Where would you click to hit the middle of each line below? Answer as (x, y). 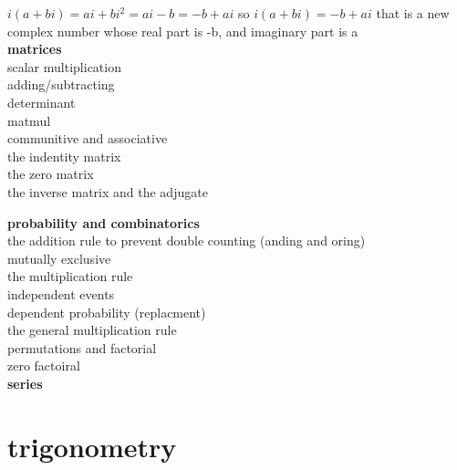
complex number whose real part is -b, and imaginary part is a (183, 31)
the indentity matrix (64, 156)
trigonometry (92, 446)
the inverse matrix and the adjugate (108, 191)
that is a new (413, 13)
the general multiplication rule (92, 330)
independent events (61, 293)
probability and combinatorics (104, 222)
